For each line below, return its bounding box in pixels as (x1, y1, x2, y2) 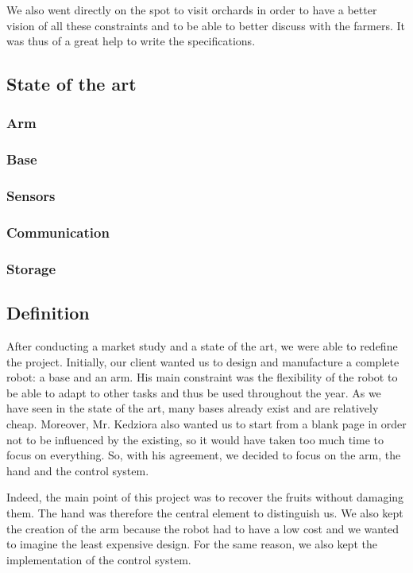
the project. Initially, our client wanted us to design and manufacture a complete (6, 353, 399, 370)
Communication (6, 223, 110, 242)
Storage (6, 258, 56, 278)
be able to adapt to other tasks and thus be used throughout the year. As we (6, 384, 381, 401)
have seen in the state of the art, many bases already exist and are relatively (6, 400, 379, 416)
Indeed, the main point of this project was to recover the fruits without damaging (6, 489, 404, 505)
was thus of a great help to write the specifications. (6, 33, 256, 49)
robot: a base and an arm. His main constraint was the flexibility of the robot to (6, 369, 398, 385)
